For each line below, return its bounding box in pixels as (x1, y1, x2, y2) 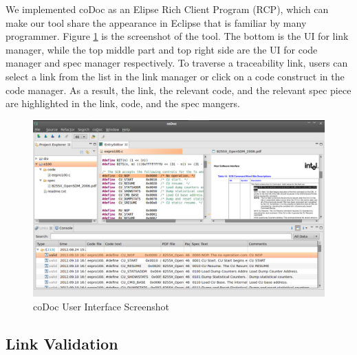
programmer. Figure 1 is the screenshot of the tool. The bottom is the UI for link (6, 29, 349, 43)
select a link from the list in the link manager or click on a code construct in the (6, 69, 345, 83)
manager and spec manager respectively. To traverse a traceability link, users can (6, 56, 348, 70)
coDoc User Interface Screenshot (33, 299, 169, 313)
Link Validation (6, 332, 118, 354)
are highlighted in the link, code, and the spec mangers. (6, 96, 240, 111)
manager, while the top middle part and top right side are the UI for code (6, 42, 318, 56)
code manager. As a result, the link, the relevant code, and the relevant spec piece (6, 82, 351, 97)
